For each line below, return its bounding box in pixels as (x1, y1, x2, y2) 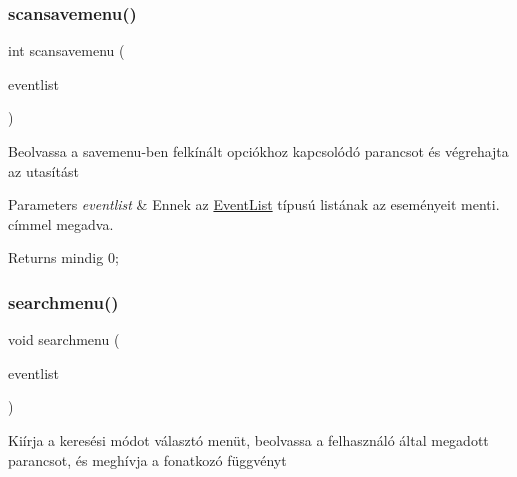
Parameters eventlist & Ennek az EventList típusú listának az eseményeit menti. (8, 194, 500, 215)
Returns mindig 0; (8, 247, 119, 268)
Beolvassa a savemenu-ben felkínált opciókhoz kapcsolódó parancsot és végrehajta (8, 141, 509, 161)
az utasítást (8, 160, 79, 181)
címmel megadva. (8, 213, 114, 234)
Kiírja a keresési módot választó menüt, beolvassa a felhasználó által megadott (8, 429, 489, 450)
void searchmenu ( (8, 329, 120, 350)
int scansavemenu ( (8, 40, 125, 61)
